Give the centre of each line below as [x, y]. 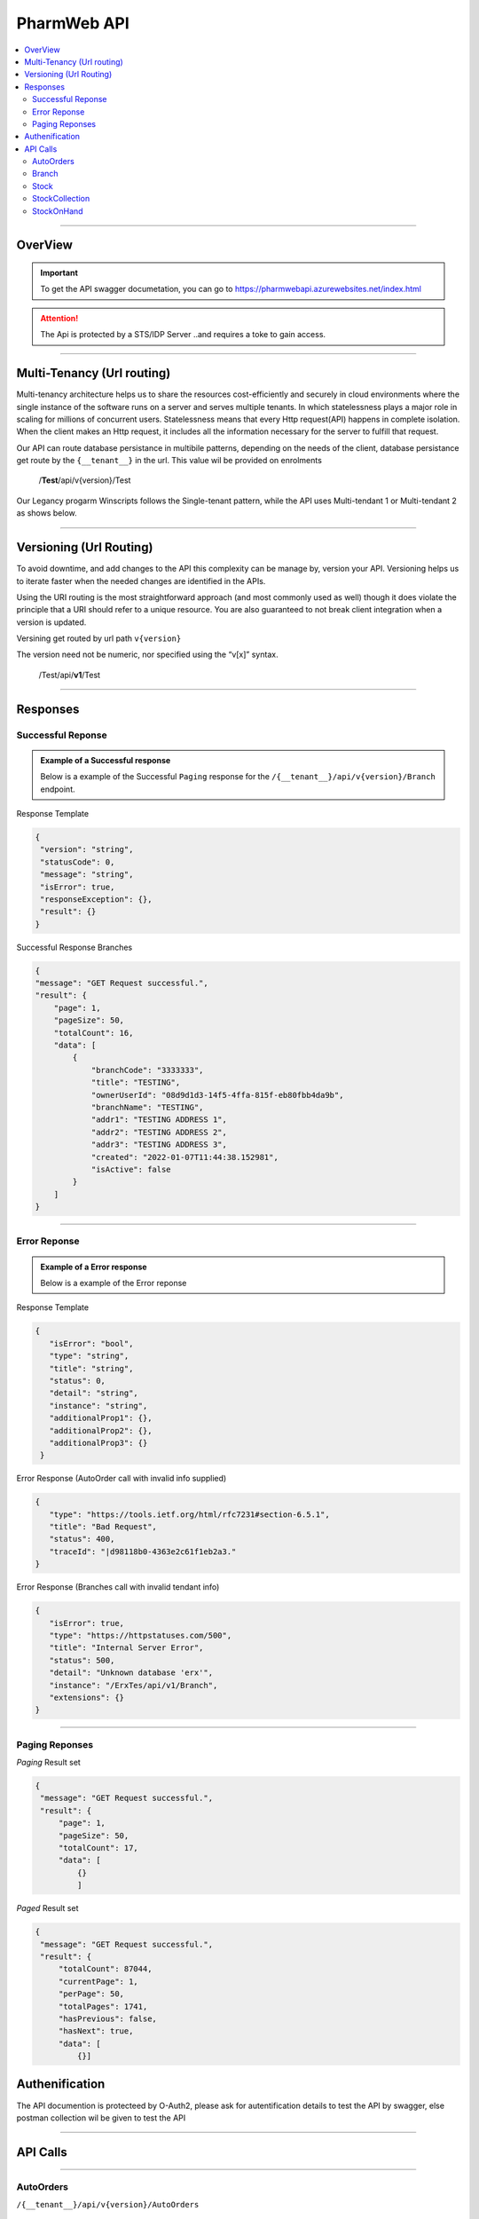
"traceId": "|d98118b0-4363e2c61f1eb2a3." [143, 1552]
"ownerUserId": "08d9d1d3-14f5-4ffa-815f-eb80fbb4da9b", [217, 1095]
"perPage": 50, [91, 1994]
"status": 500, [82, 1660]
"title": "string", [91, 1368]
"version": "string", [87, 849]
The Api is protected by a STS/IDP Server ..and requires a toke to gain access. [183, 335]
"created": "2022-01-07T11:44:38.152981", [185, 1157]
